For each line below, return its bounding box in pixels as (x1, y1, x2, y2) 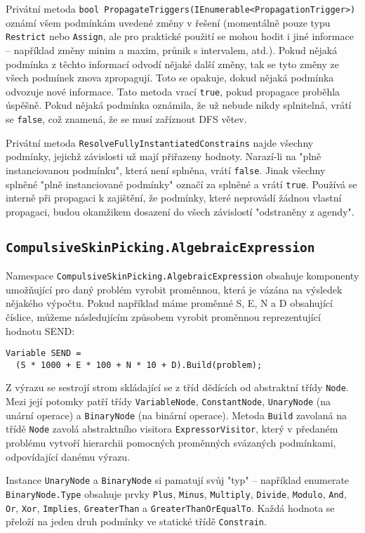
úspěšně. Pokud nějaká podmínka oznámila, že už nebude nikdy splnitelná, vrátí (6, 98, 352, 112)
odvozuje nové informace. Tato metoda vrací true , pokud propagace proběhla (6, 84, 340, 98)
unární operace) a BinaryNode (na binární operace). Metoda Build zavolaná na (6, 407, 347, 422)
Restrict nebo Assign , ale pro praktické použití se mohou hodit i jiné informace (6, 29, 354, 44)
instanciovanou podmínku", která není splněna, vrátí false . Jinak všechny (6, 162, 326, 177)
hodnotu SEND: (6, 323, 75, 338)
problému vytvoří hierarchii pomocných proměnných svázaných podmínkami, (6, 435, 336, 450)
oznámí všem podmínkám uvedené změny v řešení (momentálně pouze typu (6, 15, 331, 29)
